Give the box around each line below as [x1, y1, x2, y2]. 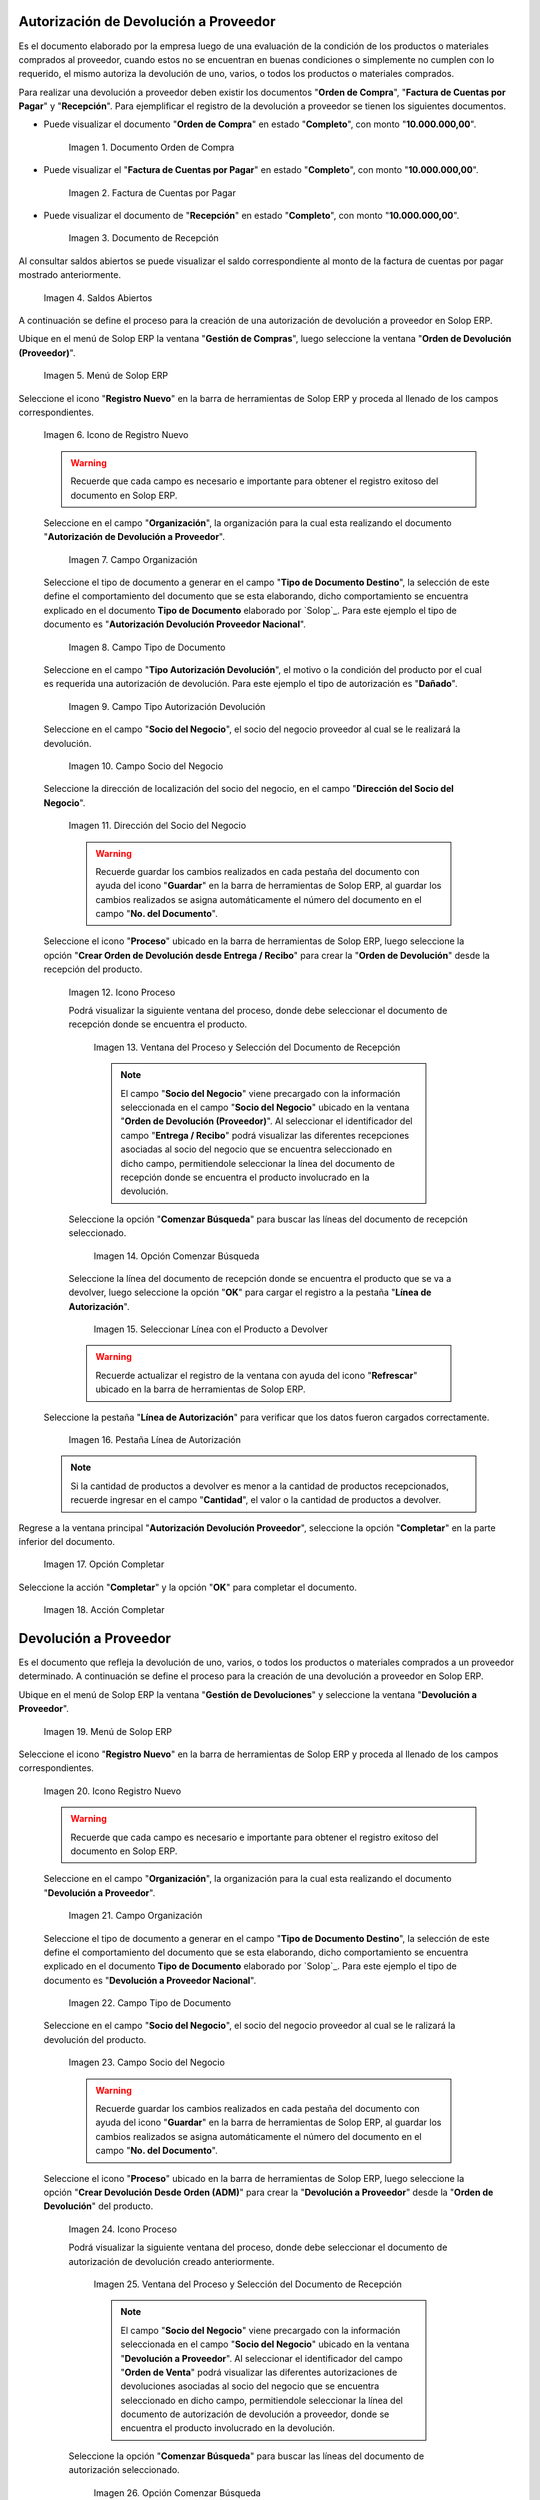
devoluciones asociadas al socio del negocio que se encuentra [120, 2380, 380, 2392]
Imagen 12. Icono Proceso [68, 986, 176, 998]
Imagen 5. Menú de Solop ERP [43, 370, 169, 382]
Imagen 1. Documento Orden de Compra [68, 141, 235, 153]
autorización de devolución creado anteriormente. [68, 2255, 275, 2267]
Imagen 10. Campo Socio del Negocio [68, 760, 224, 772]
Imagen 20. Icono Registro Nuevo [43, 1785, 182, 1797]
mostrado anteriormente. [18, 269, 122, 281]
